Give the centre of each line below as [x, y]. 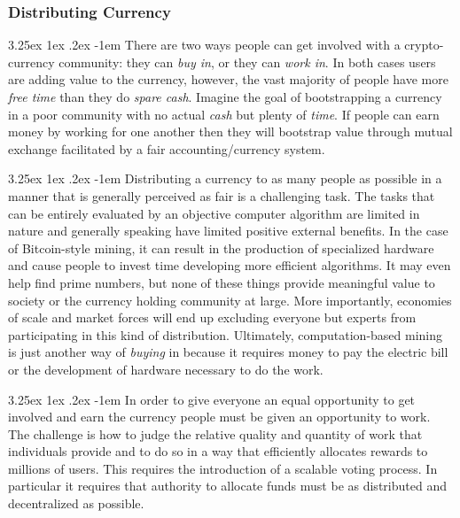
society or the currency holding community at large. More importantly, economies [230, 300]
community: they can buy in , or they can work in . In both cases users [247, 62]
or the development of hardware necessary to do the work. [166, 369]
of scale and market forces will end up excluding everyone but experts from [212, 317]
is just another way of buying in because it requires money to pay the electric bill [228, 352]
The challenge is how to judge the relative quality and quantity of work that [215, 433]
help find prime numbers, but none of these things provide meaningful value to [222, 282]
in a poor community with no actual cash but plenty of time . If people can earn [224, 114]
